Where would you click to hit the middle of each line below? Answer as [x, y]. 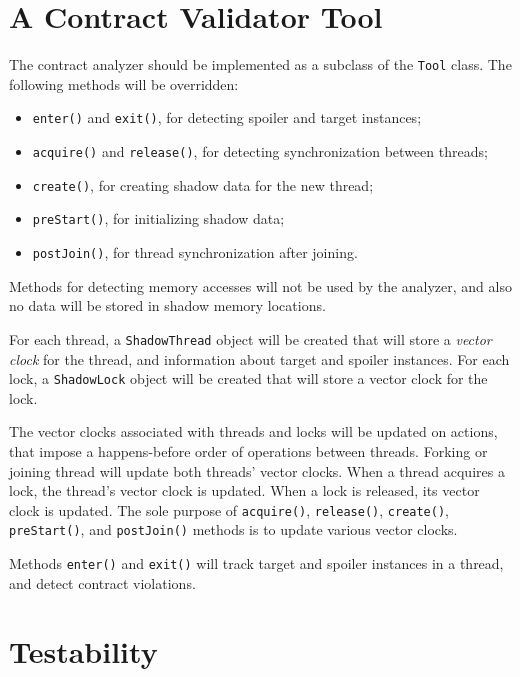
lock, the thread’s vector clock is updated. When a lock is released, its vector [244, 490]
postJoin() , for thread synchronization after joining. [195, 252]
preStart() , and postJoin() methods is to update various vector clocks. [233, 529]
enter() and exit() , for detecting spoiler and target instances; [227, 117]
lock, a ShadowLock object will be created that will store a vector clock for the [248, 378]
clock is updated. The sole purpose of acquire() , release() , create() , [229, 509]
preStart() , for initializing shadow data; [158, 218]
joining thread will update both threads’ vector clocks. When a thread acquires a [257, 470]
